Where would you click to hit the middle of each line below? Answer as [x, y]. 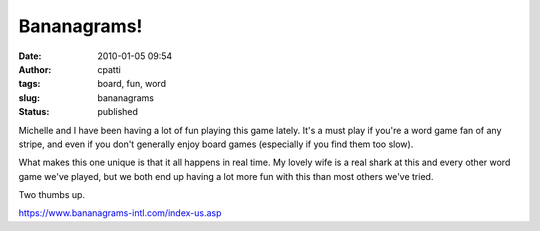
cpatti [109, 69]
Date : [30, 56]
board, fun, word [132, 84]
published [118, 112]
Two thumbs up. [51, 195]
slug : [29, 97]
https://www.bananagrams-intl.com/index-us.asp [120, 213]
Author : [35, 69]
